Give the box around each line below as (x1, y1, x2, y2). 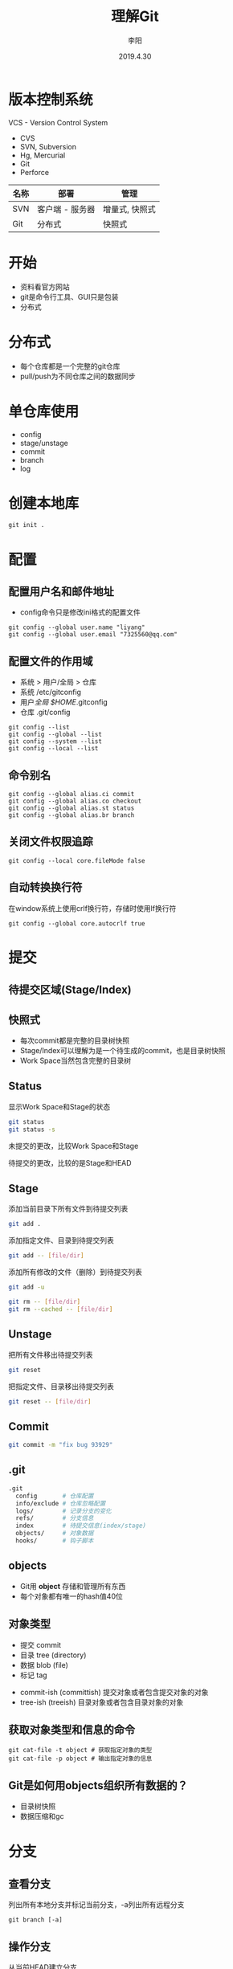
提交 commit (19, 1640, 62, 1649)
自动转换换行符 (8, 880, 83, 894)
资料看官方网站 (19, 282, 70, 292)
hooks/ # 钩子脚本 (15, 1537, 94, 1545)
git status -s (8, 1125, 56, 1134)
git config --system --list (8, 737, 103, 746)
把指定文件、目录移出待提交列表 (8, 1381, 114, 1391)
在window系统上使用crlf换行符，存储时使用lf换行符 (8, 903, 177, 913)
